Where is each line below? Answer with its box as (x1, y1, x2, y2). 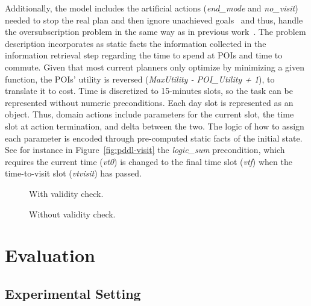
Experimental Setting (5, 284, 141, 302)
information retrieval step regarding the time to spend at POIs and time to (5, 49, 283, 61)
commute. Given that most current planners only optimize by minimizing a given (5, 60, 304, 73)
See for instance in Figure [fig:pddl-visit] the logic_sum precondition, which (5, 143, 285, 156)
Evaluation (5, 243, 95, 267)
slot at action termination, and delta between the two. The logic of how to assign (5, 119, 304, 132)
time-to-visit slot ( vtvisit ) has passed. (5, 167, 142, 180)
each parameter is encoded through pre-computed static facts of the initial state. (5, 131, 303, 144)
